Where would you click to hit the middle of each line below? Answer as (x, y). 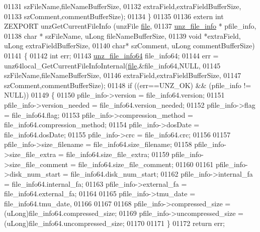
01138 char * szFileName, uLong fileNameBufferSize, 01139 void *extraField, (122, 35)
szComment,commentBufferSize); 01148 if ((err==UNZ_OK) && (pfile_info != (128, 85)
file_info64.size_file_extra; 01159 (118, 154)
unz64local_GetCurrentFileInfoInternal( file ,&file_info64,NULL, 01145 (112, 65)
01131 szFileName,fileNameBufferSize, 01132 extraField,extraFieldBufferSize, (123, 6)
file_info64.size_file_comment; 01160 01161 (146, 164)
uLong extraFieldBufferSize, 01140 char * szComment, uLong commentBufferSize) (129, 46)
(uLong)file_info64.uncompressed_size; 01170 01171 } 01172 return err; (114, 223)
